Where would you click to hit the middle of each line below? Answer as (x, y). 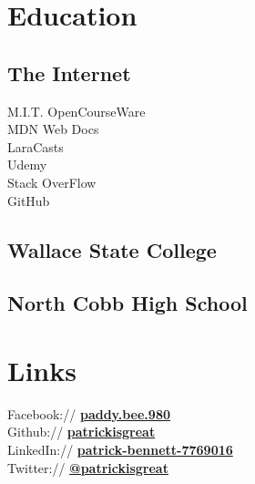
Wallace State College (112, 249)
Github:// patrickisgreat (82, 432)
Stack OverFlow (52, 182)
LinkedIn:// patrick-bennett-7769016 (120, 450)
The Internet (69, 72)
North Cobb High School (127, 303)
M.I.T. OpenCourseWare (76, 111)
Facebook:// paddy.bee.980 (89, 413)
